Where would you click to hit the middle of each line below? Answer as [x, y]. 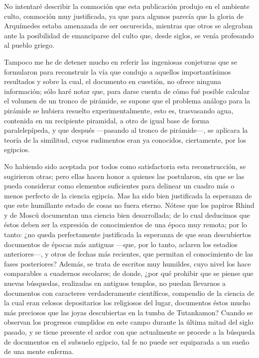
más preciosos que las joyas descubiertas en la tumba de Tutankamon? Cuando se [129, 312]
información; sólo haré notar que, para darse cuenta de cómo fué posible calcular [127, 91]
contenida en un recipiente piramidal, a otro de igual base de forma [107, 120]
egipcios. [17, 149]
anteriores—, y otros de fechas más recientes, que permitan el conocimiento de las [129, 254]
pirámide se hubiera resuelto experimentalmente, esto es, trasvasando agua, [119, 110]
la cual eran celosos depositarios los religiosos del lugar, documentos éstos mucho [127, 303]
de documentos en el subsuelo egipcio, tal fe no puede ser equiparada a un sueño [127, 341]
